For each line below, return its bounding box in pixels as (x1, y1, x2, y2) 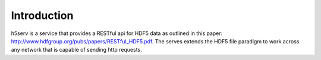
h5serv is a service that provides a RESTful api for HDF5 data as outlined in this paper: (11, 30, 223, 37)
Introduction (11, 9, 74, 22)
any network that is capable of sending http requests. (11, 46, 142, 53)
